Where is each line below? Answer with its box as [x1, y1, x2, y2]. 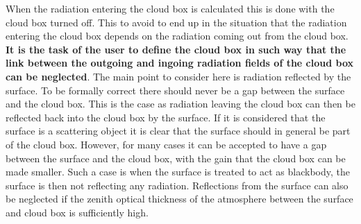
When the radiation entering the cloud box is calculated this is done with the [6, 1, 335, 15]
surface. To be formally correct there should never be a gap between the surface [6, 83, 345, 97]
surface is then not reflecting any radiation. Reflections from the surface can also [6, 178, 349, 192]
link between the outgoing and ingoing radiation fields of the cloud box [6, 55, 354, 70]
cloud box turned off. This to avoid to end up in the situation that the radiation [6, 15, 347, 29]
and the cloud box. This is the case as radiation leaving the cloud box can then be [6, 96, 355, 111]
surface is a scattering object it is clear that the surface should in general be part [6, 123, 351, 138]
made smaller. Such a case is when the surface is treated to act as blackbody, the [6, 164, 350, 179]
